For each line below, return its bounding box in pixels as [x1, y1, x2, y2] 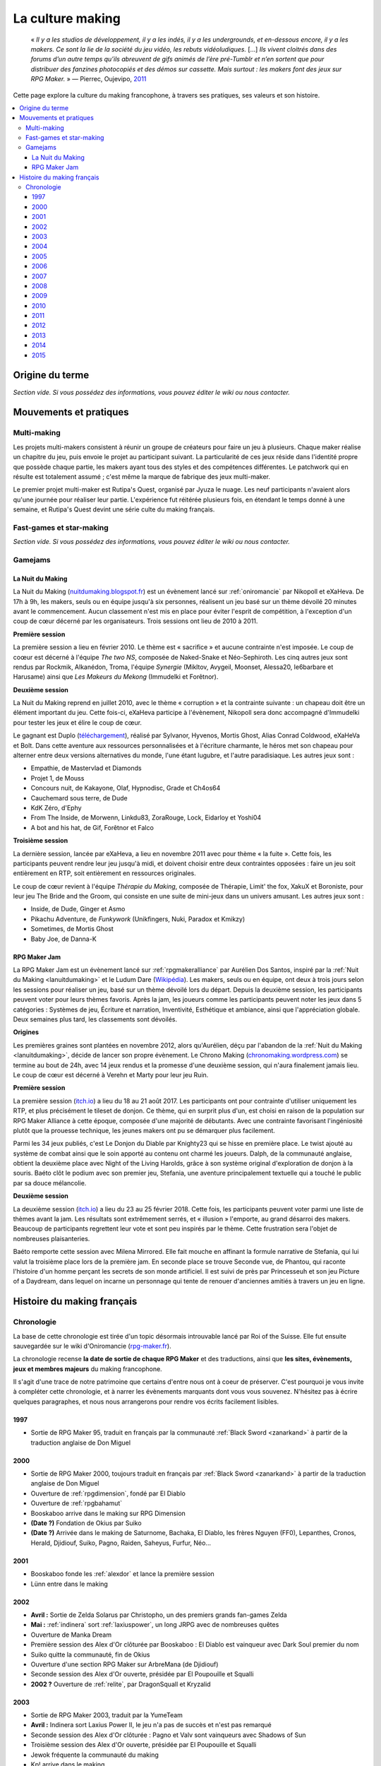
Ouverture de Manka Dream [30, 1630, 112, 1639]
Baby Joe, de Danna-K [30, 935, 97, 943]
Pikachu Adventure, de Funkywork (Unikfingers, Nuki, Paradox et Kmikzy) [30, 915, 246, 923]
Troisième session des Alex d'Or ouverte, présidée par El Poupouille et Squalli [30, 1741, 257, 1749]
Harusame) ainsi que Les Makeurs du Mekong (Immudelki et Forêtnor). [13, 672, 219, 681]
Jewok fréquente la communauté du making [30, 1750, 159, 1759]
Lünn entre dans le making [30, 1580, 109, 1588]
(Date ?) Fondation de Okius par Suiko [30, 1519, 142, 1527]
